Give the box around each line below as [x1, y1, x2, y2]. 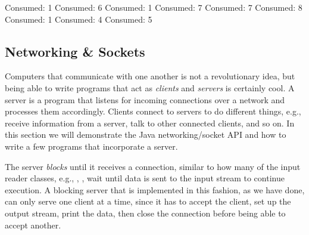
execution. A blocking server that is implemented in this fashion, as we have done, [5, 183, 305, 196]
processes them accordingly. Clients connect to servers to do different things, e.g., [5, 105, 301, 117]
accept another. [5, 218, 61, 231]
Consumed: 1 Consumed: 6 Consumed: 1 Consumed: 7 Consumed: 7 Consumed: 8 [5, 1, 302, 13]
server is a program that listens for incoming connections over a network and [5, 93, 285, 106]
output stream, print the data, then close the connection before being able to [5, 206, 286, 219]
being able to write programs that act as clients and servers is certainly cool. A [5, 81, 295, 94]
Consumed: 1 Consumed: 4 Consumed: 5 [5, 13, 152, 25]
